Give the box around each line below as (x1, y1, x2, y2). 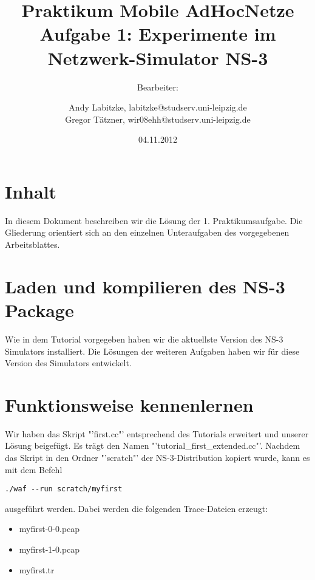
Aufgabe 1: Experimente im (39, 21, 276, 46)
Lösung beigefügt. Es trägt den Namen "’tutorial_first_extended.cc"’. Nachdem (5, 439, 300, 452)
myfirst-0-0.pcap (19, 522, 80, 535)
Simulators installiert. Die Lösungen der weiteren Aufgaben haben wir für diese (5, 344, 300, 357)
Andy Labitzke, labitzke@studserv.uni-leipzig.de (69, 101, 247, 114)
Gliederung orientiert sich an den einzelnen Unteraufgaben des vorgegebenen (5, 226, 290, 239)
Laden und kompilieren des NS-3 (5, 273, 285, 298)
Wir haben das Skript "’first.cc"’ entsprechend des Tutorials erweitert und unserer (5, 427, 309, 440)
